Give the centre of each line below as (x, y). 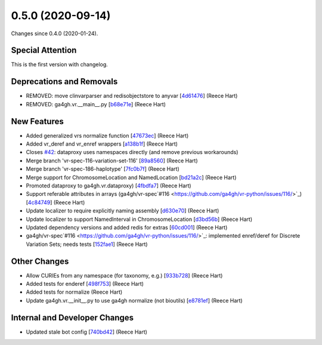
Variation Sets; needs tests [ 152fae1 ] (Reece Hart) (87, 244)
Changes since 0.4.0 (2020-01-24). (55, 33)
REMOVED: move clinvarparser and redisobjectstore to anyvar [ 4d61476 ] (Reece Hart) (132, 96)
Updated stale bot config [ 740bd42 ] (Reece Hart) (86, 332)
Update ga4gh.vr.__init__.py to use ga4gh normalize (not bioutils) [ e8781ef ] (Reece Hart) (134, 300)
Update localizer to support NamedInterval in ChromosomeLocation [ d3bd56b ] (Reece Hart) (139, 219)
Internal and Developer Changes (72, 317)
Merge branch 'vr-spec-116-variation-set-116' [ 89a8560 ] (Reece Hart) (112, 161)
